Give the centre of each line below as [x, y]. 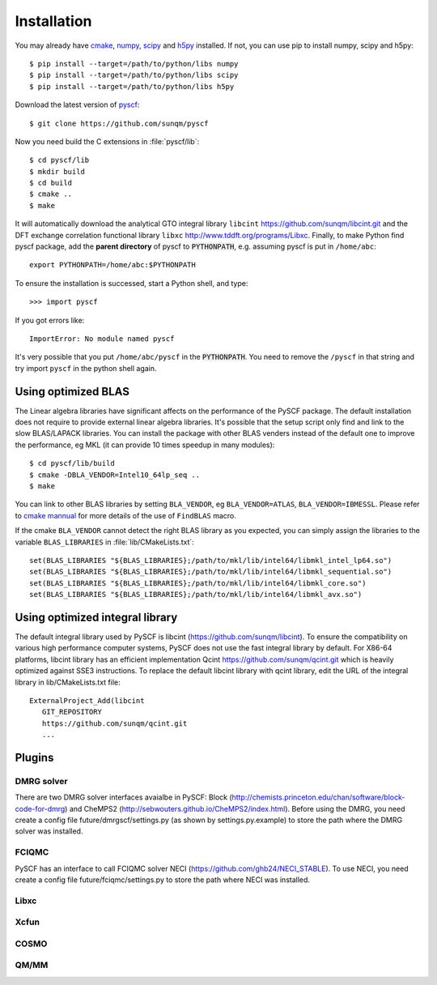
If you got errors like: [50, 320]
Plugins [34, 757]
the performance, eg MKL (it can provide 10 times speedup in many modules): [145, 445]
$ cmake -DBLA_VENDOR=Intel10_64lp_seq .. [115, 475]
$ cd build [51, 183]
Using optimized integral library [96, 617]
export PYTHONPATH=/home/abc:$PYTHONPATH [112, 265]
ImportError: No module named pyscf [102, 339]
